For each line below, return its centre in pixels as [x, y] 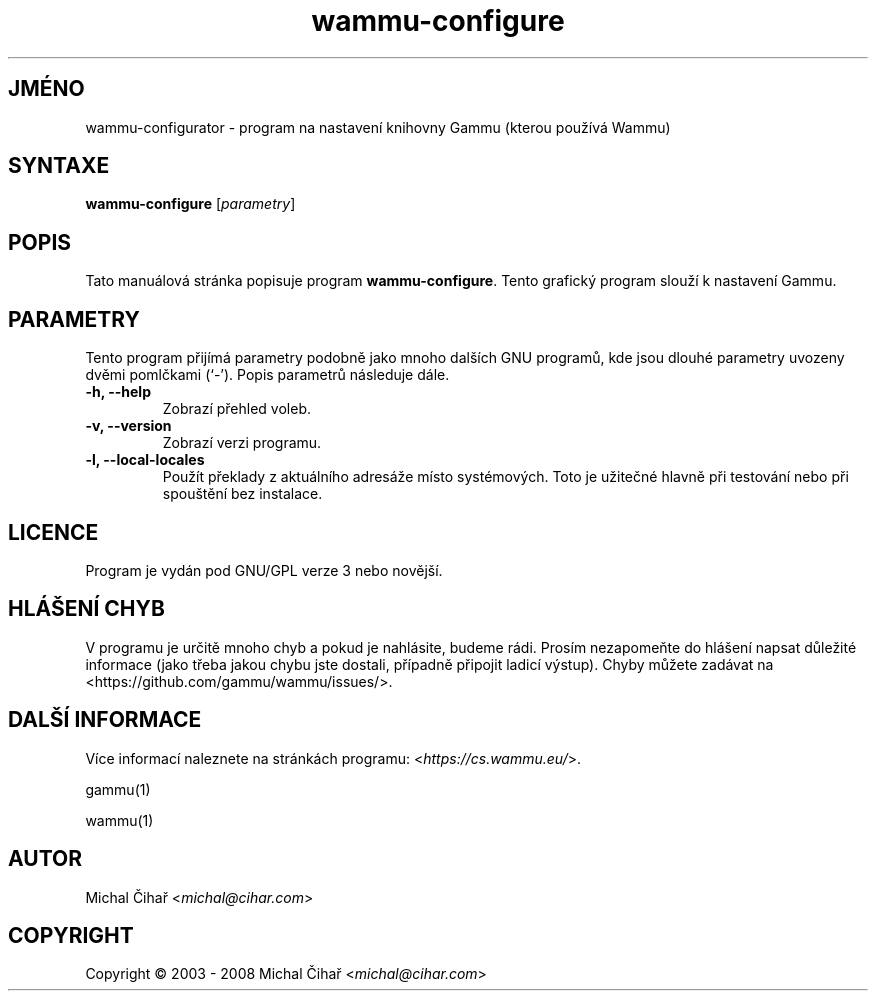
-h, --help [118, 392]
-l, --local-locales [145, 460]
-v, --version [128, 426]
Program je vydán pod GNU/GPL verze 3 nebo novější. [264, 570]
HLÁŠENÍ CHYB [86, 609]
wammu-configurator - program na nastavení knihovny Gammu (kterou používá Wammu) [378, 127]
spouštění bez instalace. [242, 494]
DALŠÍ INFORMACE [105, 720]
